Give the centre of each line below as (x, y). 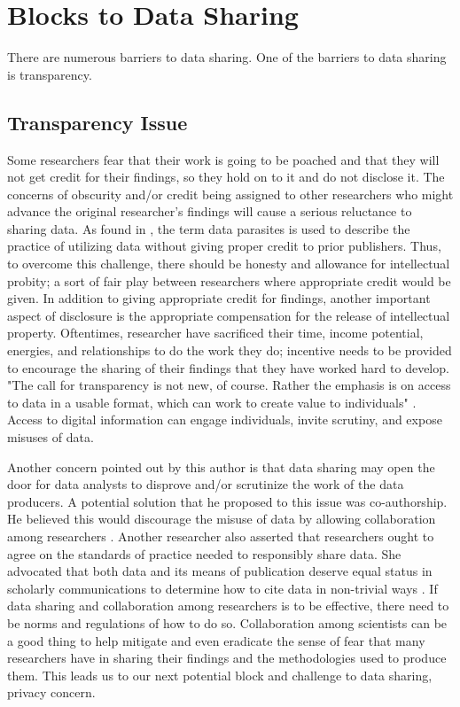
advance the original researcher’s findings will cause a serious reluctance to (210, 211)
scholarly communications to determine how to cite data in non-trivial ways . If (222, 588)
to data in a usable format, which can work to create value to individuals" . (212, 402)
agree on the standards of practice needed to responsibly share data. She (204, 553)
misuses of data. (51, 437)
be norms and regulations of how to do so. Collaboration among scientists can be (227, 622)
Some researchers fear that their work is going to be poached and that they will (223, 159)
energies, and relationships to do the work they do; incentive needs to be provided (230, 350)
